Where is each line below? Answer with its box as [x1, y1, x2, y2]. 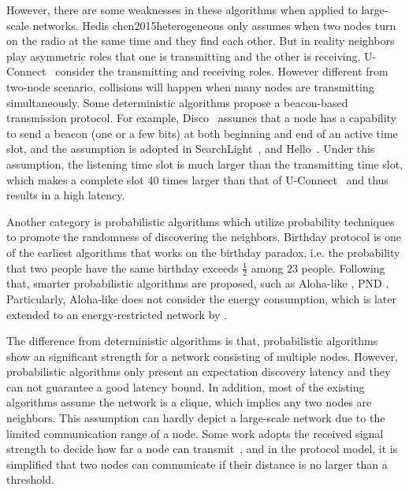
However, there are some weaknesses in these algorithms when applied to [6, 2, 358, 17]
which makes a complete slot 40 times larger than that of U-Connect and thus [6, 171, 389, 187]
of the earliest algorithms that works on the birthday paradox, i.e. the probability [6, 243, 400, 260]
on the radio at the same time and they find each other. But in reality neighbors [6, 32, 395, 49]
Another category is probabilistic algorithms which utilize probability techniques [6, 213, 395, 229]
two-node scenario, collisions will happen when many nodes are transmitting [6, 78, 374, 95]
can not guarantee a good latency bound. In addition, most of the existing [6, 378, 365, 395]
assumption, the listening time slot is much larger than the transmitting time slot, [6, 155, 403, 172]
